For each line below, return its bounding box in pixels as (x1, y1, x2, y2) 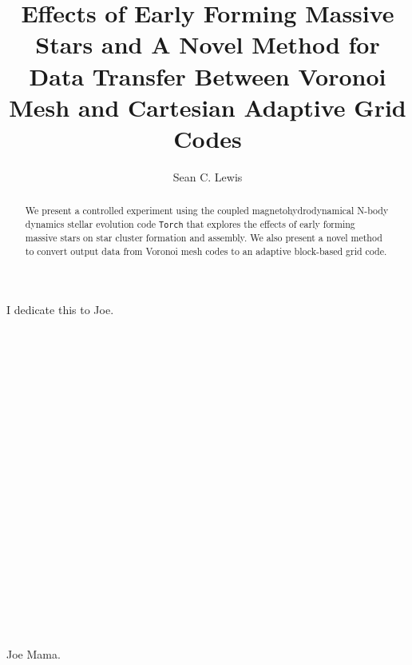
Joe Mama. (6, 646, 61, 663)
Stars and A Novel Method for (35, 28, 380, 61)
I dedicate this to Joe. (6, 301, 114, 318)
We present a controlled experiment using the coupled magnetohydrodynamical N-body (25, 204, 389, 217)
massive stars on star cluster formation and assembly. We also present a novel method (25, 231, 382, 245)
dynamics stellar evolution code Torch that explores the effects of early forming (25, 217, 355, 230)
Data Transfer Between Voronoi (29, 59, 386, 92)
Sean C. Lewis (172, 168, 243, 185)
